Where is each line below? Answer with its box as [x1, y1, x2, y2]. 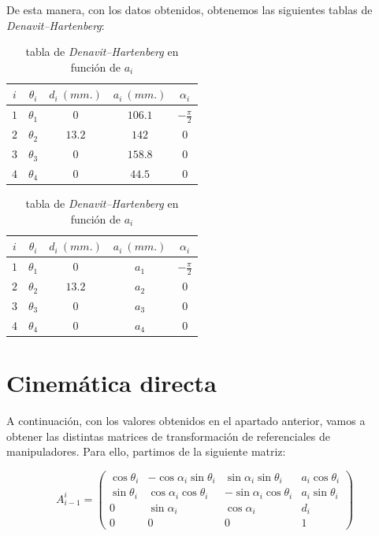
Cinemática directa [6, 367, 217, 399]
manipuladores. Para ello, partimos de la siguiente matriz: [6, 443, 286, 460]
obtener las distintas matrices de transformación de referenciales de [6, 427, 330, 444]
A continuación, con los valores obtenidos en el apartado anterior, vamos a [6, 412, 366, 429]
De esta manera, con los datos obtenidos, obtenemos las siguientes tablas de [6, 2, 373, 17]
